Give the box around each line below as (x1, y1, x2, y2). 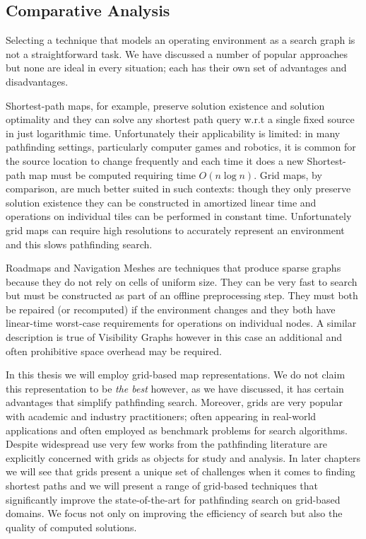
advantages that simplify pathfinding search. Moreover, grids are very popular (6, 395, 343, 410)
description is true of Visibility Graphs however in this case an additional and (6, 330, 342, 344)
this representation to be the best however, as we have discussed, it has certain (6, 381, 344, 395)
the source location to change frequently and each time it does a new (6, 153, 304, 168)
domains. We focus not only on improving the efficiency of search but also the (6, 506, 343, 521)
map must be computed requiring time (28, 167, 196, 182)
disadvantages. (6, 74, 69, 88)
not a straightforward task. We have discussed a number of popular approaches (6, 46, 348, 61)
